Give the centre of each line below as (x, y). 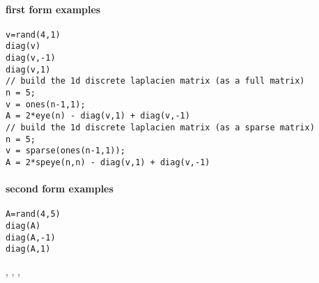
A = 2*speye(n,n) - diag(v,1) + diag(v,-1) (108, 163)
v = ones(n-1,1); (46, 104)
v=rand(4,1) (33, 35)
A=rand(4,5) (33, 214)
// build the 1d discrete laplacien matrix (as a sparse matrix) (160, 128)
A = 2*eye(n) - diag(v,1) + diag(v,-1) (98, 116)
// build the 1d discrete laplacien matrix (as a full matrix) (155, 81)
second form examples (60, 189)
